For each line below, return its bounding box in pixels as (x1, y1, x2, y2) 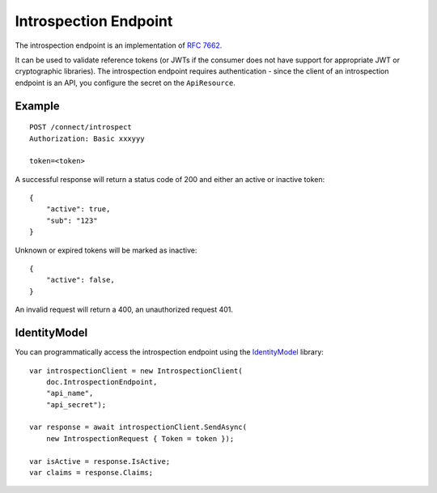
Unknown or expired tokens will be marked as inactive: (15, 245, 197, 255)
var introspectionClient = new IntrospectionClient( (29, 366, 243, 376)
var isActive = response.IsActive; (29, 457, 171, 465)
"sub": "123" (45, 215, 98, 225)
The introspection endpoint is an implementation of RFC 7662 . (15, 40, 223, 50)
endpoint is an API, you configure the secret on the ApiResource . (15, 78, 236, 87)
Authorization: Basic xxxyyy (29, 134, 145, 143)
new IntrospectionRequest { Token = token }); (45, 434, 235, 443)
